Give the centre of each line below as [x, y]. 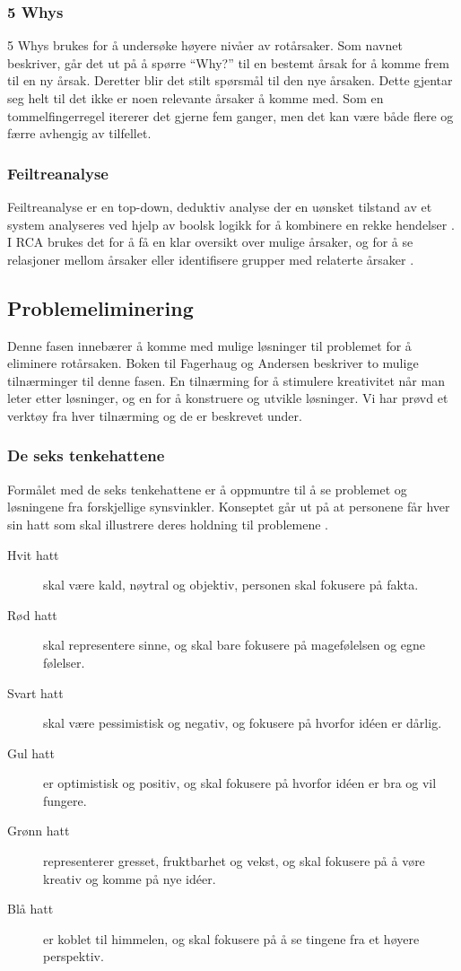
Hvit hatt [33, 554]
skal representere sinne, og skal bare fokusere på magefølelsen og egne [235, 645]
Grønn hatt [39, 831]
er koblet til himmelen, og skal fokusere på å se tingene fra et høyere [231, 938]
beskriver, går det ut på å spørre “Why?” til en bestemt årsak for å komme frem [228, 62]
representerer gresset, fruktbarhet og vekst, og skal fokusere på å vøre [234, 861]
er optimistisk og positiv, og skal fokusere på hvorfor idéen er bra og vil [240, 783]
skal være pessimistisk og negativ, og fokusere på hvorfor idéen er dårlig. [243, 723]
